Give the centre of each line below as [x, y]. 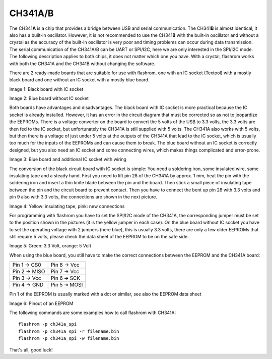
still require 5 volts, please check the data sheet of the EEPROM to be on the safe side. [99, 237]
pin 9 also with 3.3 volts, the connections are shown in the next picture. [83, 197]
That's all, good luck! [31, 350]
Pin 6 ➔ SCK [65, 278]
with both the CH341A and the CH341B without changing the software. [82, 64]
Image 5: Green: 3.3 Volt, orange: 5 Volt [50, 246]
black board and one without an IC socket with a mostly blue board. [79, 80]
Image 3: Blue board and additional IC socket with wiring [68, 160]
